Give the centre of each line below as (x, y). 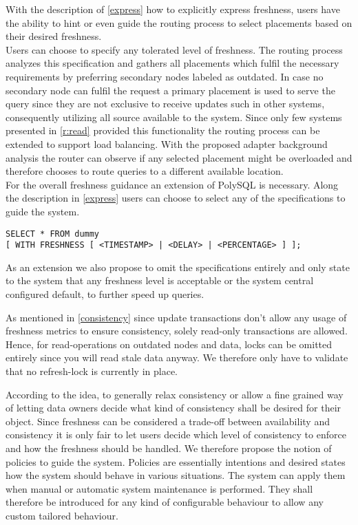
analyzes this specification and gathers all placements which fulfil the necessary (172, 63)
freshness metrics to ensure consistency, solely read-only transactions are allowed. (177, 331)
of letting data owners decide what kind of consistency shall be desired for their (173, 408)
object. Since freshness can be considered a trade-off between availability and (168, 421)
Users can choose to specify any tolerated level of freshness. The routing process (174, 49)
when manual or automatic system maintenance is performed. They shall (159, 488)
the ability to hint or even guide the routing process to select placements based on (179, 22)
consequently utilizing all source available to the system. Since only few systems (174, 117)
